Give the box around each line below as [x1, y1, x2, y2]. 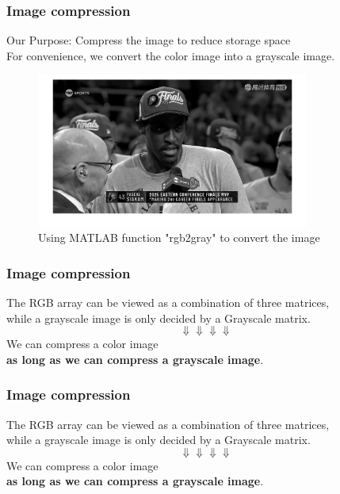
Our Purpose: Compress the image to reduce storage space [6, 32, 291, 48]
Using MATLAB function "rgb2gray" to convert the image [38, 229, 320, 246]
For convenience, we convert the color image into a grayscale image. [6, 47, 335, 63]
